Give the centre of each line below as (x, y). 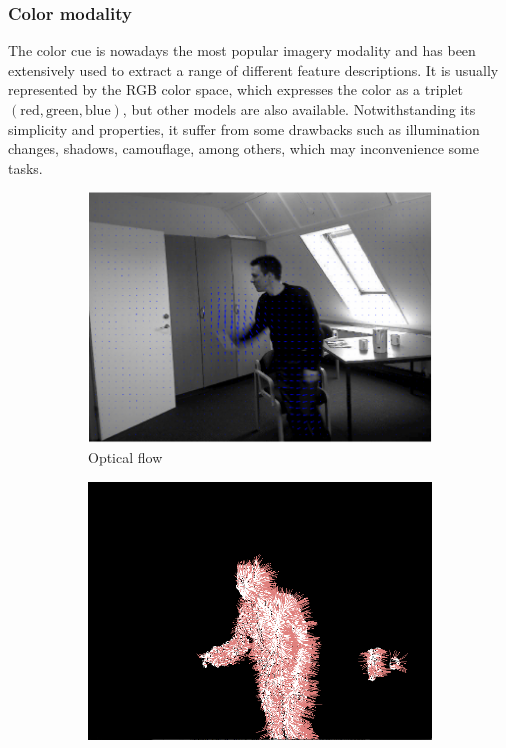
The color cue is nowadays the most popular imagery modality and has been (242, 50)
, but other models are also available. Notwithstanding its (299, 109)
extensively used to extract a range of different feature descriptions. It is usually (253, 69)
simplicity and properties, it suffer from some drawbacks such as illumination (244, 128)
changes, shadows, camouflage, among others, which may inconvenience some (243, 148)
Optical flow (125, 457)
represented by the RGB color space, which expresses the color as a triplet (235, 89)
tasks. (25, 167)
